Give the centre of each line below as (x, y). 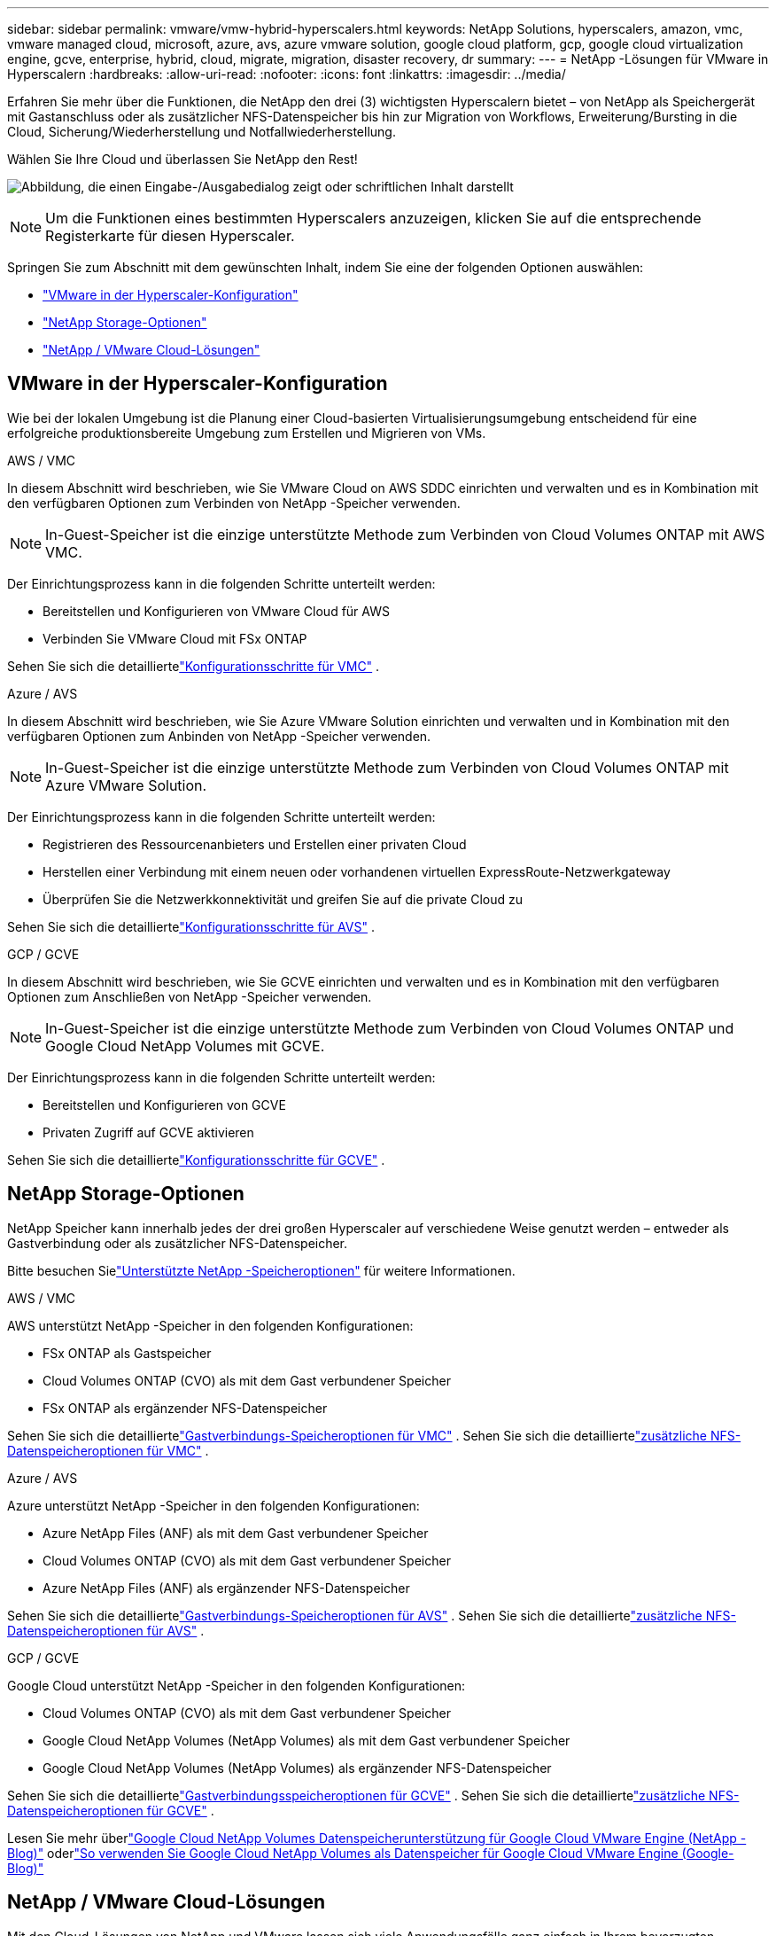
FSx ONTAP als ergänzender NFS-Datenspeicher (185, 1408)
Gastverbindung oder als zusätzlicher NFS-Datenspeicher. (178, 1243)
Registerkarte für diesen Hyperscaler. (170, 236)
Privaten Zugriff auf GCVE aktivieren (148, 1132)
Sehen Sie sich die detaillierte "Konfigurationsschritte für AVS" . (191, 926)
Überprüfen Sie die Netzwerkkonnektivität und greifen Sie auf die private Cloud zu (283, 899)
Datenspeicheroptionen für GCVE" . (111, 1810)
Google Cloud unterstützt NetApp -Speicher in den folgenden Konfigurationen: (237, 1685)
